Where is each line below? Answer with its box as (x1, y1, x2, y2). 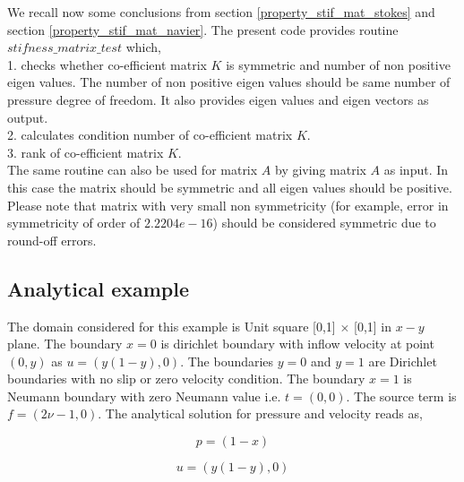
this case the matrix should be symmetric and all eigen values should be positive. (7, 177, 452, 196)
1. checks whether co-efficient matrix (7, 55, 207, 73)
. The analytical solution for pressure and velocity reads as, (98, 404, 423, 423)
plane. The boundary (7, 334, 123, 353)
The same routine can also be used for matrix (7, 160, 258, 179)
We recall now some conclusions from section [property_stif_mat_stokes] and (7, 3, 435, 21)
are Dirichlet (368, 351, 437, 370)
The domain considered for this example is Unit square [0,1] (7, 316, 336, 335)
